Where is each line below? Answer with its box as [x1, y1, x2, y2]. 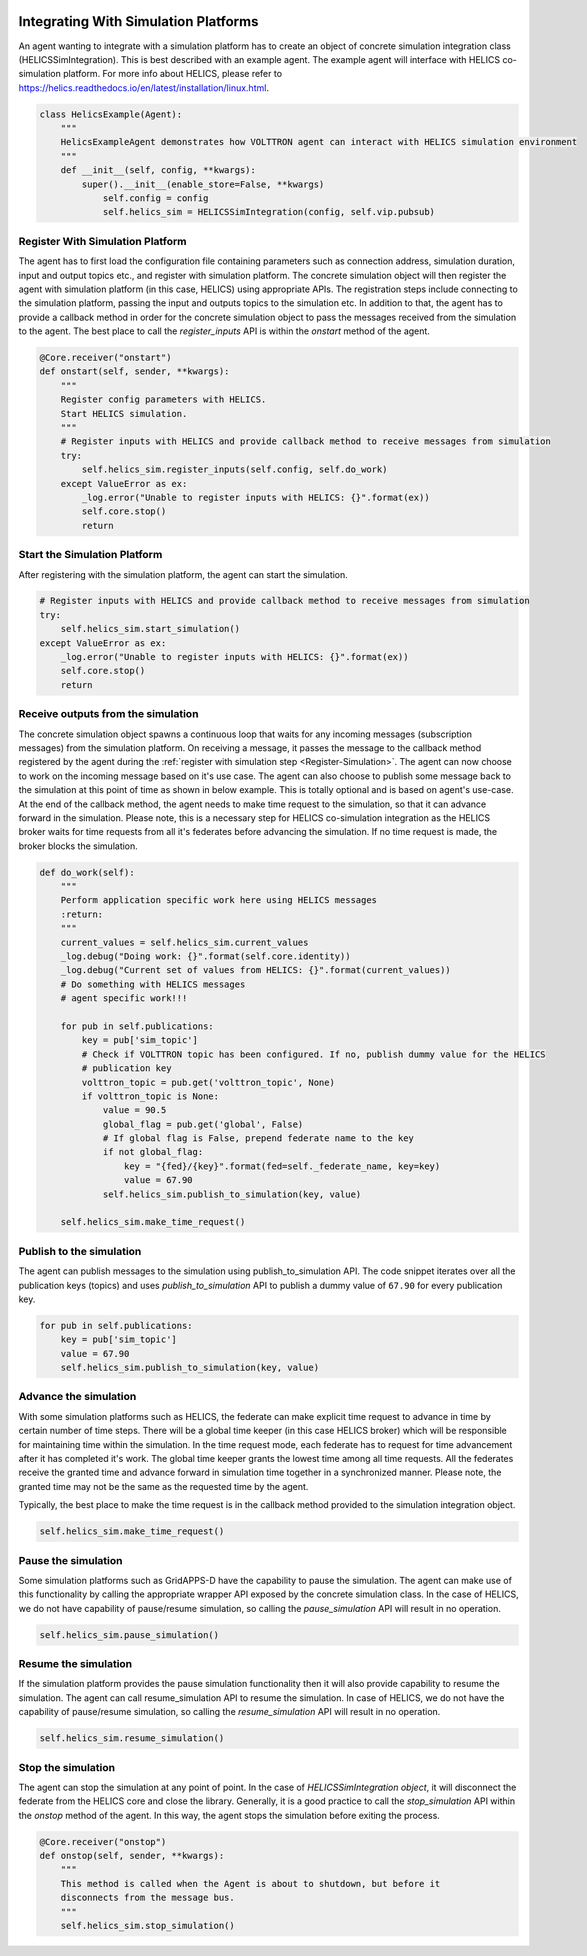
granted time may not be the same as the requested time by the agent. [18, 1480, 309, 1492]
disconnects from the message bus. [60, 1892, 235, 1904]
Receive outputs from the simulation [18, 707, 199, 721]
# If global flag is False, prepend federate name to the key [102, 1133, 415, 1144]
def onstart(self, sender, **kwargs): [39, 366, 230, 377]
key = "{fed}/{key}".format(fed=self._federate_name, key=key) [123, 1160, 441, 1172]
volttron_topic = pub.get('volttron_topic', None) [81, 1076, 335, 1088]
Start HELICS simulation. [60, 408, 188, 419]
